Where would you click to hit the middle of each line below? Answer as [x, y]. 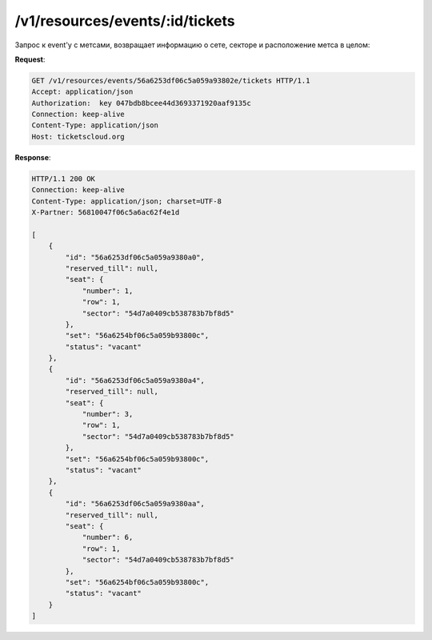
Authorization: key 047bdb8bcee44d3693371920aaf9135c [141, 103]
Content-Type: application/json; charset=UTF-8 [126, 201]
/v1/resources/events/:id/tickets [125, 21]
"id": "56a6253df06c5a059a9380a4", [135, 380]
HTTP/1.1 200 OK [64, 179]
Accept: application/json [82, 92]
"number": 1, [108, 291]
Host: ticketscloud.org [78, 137]
